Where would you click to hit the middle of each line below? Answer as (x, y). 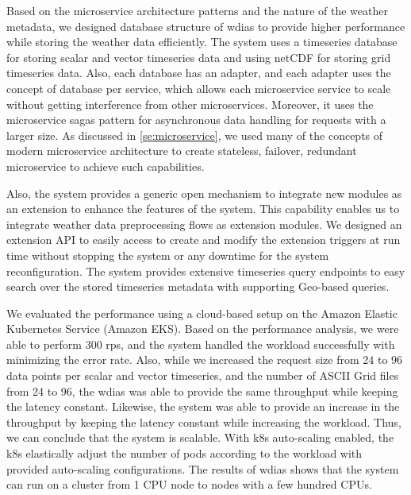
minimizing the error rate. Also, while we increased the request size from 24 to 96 (205, 360)
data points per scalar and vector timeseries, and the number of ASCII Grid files (203, 375)
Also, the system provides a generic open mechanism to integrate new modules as (204, 193)
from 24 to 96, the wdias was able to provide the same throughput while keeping (202, 391)
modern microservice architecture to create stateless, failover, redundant (182, 151)
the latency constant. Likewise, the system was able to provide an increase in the (203, 406)
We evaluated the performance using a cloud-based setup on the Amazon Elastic (202, 313)
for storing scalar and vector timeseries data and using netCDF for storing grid (199, 57)
